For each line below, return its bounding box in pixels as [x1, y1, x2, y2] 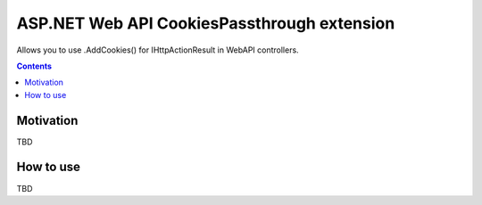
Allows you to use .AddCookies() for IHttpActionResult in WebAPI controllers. [16, 45, 299, 55]
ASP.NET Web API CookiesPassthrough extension [16, 13, 395, 33]
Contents [16, 61, 53, 71]
